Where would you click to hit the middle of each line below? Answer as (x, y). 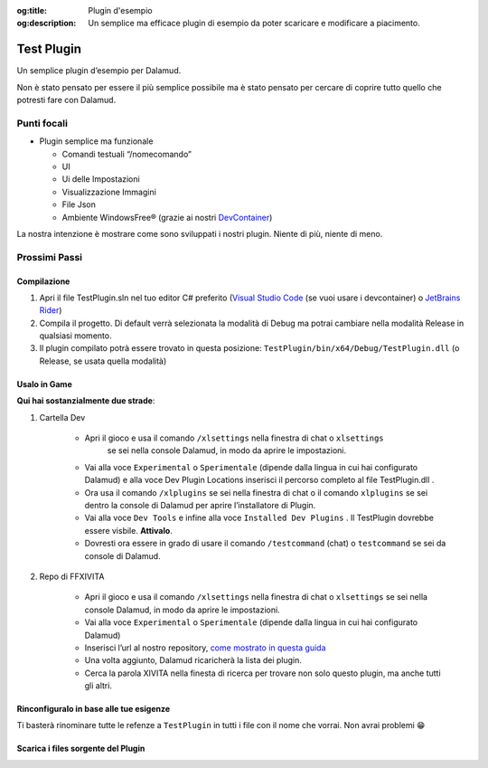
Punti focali (42, 123)
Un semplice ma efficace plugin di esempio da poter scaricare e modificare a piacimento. (254, 24)
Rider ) (51, 310)
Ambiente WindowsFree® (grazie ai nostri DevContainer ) (167, 217)
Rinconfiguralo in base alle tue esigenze (94, 709)
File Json (79, 204)
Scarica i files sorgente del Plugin (81, 749)
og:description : (47, 24)
